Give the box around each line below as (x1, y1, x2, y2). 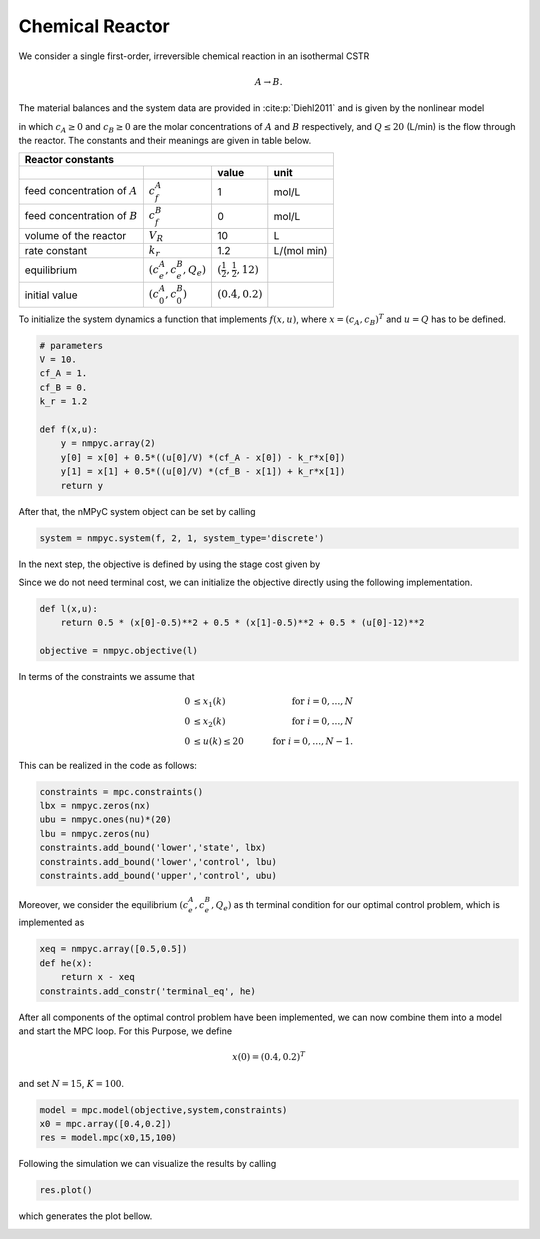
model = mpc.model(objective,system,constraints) (39, 1104, 288, 1115)
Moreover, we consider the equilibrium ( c (18, 898, 189, 910)
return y (60, 480, 104, 491)
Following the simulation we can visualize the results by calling (18, 1158, 277, 1170)
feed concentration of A (24, 184, 138, 198)
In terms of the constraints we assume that (18, 671, 195, 683)
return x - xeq (60, 971, 135, 983)
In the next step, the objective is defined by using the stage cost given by (18, 558, 321, 570)
